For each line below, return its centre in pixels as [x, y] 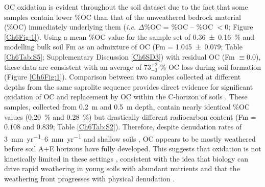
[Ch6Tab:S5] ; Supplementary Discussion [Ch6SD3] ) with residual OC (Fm [119, 56]
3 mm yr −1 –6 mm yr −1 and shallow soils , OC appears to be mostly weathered [130, 138]
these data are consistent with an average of [73, 66]
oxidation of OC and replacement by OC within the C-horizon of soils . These [126, 97]
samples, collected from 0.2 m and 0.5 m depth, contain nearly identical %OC [127, 106]
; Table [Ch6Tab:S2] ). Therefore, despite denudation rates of [147, 127]
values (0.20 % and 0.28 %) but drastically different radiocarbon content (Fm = [130, 116]
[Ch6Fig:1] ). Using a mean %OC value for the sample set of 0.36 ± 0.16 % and [129, 36]
